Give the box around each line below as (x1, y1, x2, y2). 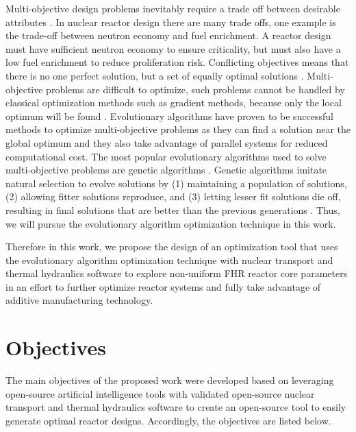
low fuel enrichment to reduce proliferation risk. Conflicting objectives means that (5, 55, 349, 69)
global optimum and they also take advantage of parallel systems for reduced (5, 135, 328, 149)
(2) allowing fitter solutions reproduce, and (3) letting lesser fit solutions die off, (5, 189, 341, 204)
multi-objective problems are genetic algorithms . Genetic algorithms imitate (5, 163, 327, 177)
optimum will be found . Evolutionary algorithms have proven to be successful (5, 108, 333, 123)
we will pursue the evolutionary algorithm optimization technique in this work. (5, 216, 336, 230)
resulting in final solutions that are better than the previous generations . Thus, (5, 202, 340, 217)
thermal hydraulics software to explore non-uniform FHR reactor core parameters (5, 266, 348, 280)
